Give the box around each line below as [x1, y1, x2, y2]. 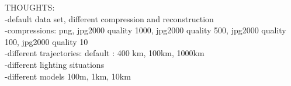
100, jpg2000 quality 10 [5, 35, 88, 47]
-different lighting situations [5, 58, 105, 70]
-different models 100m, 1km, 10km [5, 70, 131, 82]
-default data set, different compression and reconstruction [5, 12, 214, 25]
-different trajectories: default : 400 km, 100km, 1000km [5, 47, 205, 59]
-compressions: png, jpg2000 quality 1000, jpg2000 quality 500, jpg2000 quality [5, 24, 286, 36]
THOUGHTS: [5, 1, 55, 13]
